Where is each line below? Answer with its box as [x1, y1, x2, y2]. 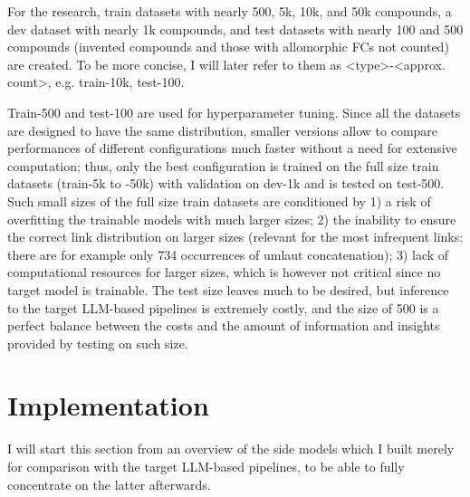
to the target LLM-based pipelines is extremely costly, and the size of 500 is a [7, 298, 439, 317]
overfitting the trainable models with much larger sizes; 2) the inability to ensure [7, 209, 456, 228]
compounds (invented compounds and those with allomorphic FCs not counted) [7, 37, 449, 56]
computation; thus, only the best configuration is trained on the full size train [7, 156, 439, 175]
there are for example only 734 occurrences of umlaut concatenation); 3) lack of [7, 244, 449, 263]
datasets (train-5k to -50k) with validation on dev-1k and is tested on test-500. [7, 174, 445, 193]
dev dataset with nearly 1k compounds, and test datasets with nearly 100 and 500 [7, 19, 464, 38]
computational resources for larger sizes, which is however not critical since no [7, 263, 441, 282]
